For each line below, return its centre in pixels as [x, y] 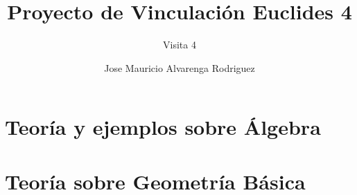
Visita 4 [180, 45]
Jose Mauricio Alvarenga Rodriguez [180, 67]
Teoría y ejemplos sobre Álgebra [163, 127]
